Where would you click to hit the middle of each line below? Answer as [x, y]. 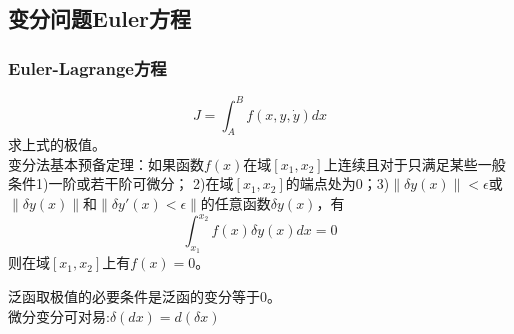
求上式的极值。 [57, 144]
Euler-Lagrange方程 [87, 67]
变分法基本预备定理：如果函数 [106, 163]
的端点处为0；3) [337, 183]
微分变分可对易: [59, 315]
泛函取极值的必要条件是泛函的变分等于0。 [144, 295]
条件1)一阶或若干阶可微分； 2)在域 [121, 183]
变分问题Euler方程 [100, 18]
